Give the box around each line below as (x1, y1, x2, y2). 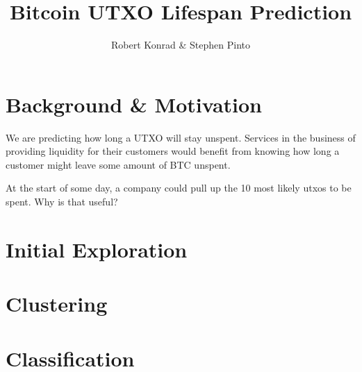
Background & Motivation (6, 90, 263, 118)
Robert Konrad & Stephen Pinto (110, 37, 250, 52)
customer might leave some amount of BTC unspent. (6, 157, 231, 171)
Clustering (6, 289, 108, 318)
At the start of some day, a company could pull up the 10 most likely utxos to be (6, 180, 352, 195)
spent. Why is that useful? (6, 194, 118, 209)
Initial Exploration (6, 235, 188, 263)
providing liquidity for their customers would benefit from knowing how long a (6, 144, 340, 158)
